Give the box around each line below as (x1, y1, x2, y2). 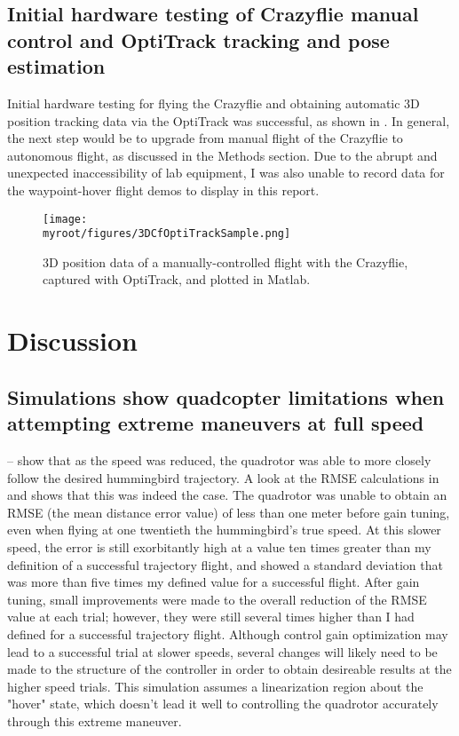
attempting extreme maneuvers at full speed (7, 409, 424, 437)
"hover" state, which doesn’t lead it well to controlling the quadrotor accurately (7, 694, 439, 713)
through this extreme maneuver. (7, 711, 182, 730)
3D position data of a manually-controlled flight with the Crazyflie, (43, 252, 408, 271)
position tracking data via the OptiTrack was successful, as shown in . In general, (7, 111, 450, 130)
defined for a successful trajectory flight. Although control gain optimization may (7, 624, 448, 643)
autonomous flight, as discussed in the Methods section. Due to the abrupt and (7, 146, 438, 164)
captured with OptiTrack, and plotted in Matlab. (43, 270, 311, 289)
